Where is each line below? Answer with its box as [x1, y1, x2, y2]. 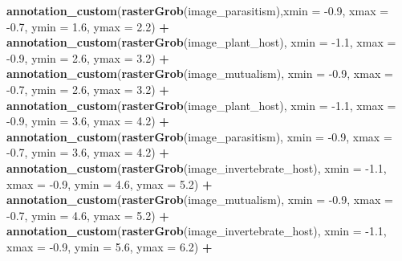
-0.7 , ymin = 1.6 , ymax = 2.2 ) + [6, 18, 169, 35]
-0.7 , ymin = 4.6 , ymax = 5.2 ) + [6, 206, 169, 223]
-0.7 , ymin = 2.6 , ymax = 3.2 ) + [6, 80, 169, 97]
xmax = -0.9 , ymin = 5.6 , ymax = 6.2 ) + [6, 238, 213, 255]
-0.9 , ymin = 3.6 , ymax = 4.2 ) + [6, 112, 169, 129]
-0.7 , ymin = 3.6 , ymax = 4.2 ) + [6, 144, 169, 161]
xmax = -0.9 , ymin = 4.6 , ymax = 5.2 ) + [6, 175, 213, 192]
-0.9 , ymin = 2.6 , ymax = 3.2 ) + [6, 49, 169, 66]
